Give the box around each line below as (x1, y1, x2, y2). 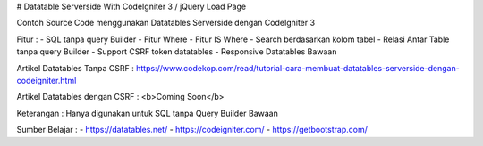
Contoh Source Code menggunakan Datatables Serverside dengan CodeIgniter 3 (16, 18, 316, 28)
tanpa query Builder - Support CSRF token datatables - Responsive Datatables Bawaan (16, 46, 337, 57)
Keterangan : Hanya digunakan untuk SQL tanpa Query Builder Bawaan (16, 108, 279, 118)
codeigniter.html (16, 75, 77, 85)
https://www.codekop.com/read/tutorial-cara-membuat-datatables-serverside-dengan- (135, 62, 460, 73)
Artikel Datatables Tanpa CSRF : (16, 62, 134, 73)
